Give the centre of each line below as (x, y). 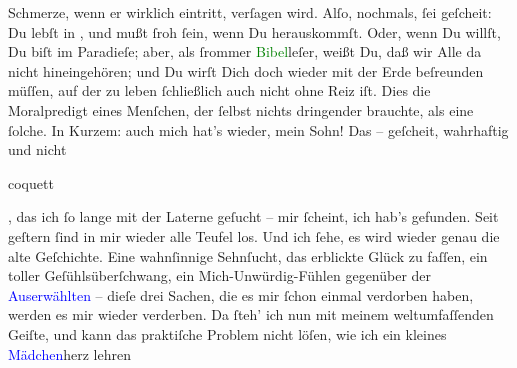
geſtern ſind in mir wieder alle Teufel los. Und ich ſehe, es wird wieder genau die (254, 235)
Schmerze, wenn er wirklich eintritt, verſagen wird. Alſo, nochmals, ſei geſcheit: (250, 12)
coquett (31, 182)
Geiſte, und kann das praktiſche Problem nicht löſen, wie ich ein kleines (227, 333)
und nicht (37, 149)
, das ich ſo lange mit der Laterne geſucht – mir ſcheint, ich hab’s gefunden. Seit (253, 216)
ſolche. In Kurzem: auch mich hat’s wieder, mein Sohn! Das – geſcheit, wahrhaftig (258, 129)
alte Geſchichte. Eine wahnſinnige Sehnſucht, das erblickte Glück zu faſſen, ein (248, 255)
